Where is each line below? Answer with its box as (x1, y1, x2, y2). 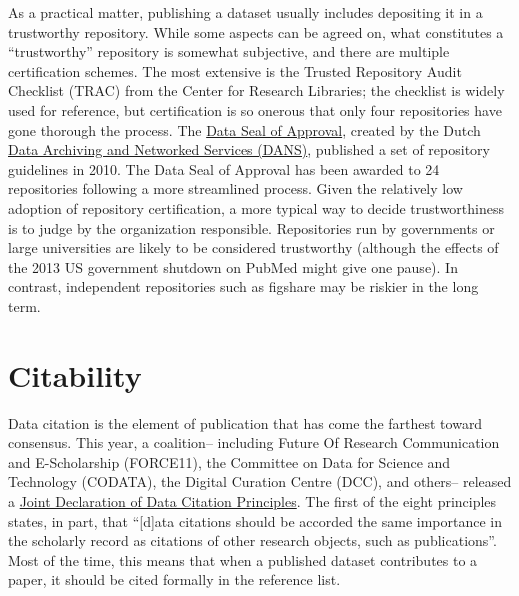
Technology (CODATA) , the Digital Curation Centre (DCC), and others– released (8, 471, 512, 492)
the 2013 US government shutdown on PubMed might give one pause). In (8, 256, 458, 277)
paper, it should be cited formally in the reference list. (8, 569, 341, 590)
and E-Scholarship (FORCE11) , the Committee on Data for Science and (8, 451, 451, 472)
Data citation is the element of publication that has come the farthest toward (8, 412, 483, 433)
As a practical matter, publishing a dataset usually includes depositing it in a (8, 2, 483, 22)
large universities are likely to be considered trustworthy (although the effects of (8, 237, 499, 258)
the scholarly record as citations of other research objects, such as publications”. (8, 530, 497, 551)
